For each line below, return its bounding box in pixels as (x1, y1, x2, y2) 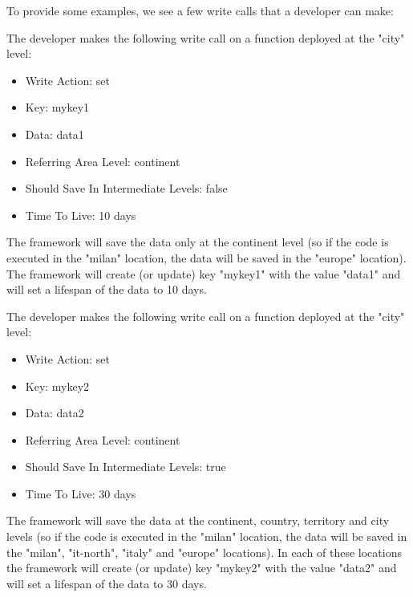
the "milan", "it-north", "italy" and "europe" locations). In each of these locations (6, 543, 402, 560)
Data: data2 (25, 404, 84, 421)
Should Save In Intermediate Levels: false (25, 180, 228, 197)
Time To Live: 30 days (25, 485, 136, 502)
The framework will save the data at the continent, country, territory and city (6, 512, 390, 529)
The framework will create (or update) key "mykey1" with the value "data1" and (6, 265, 401, 282)
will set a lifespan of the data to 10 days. (6, 281, 207, 298)
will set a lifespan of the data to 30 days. (6, 575, 207, 591)
